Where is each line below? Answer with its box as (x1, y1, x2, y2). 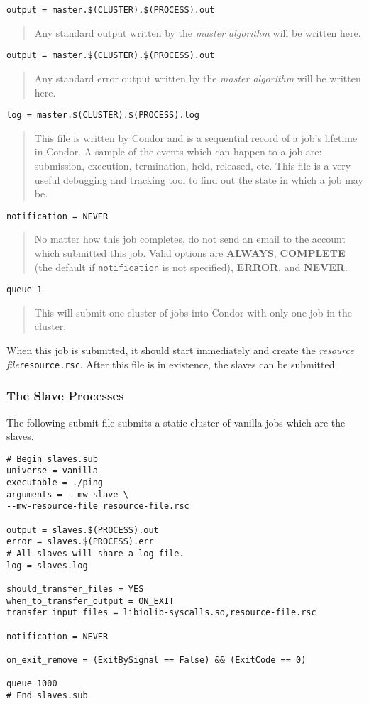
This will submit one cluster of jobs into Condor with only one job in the (34, 304, 353, 319)
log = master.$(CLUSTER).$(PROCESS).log (6, 110, 200, 121)
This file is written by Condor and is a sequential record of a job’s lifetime (34, 130, 358, 145)
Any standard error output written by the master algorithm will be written (34, 70, 361, 85)
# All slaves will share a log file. (6, 548, 184, 559)
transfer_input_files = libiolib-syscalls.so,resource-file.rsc (6, 607, 316, 618)
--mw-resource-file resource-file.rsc (6, 501, 189, 512)
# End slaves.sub (6, 690, 88, 700)
